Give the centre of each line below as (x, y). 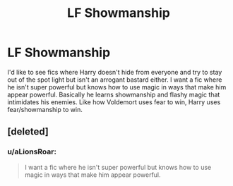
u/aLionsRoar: (32, 151)
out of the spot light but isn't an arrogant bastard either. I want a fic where (115, 80)
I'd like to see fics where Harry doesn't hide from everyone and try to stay (115, 72)
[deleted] (28, 132)
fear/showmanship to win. (45, 109)
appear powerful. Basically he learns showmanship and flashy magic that (114, 94)
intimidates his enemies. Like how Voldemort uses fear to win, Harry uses (114, 102)
